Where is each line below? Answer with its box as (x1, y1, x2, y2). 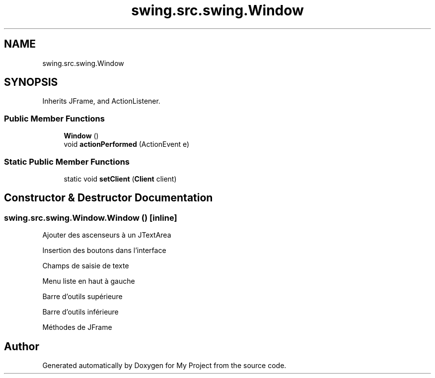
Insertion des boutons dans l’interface (42, 246, 166, 255)
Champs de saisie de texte (42, 261, 129, 270)
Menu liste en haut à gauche (42, 277, 135, 286)
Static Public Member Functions (4, 156, 130, 167)
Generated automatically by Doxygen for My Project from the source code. (42, 361, 287, 370)
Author (4, 340, 39, 353)
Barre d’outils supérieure (42, 292, 123, 301)
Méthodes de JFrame (42, 323, 112, 332)
